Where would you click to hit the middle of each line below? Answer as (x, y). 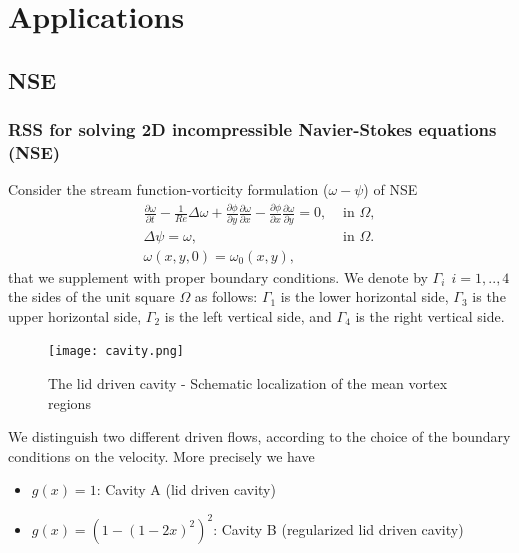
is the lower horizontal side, (364, 296)
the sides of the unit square (91, 296)
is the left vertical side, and (248, 315)
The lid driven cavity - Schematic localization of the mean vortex (248, 383)
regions (69, 402)
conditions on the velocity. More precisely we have (161, 455)
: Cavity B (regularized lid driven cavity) (338, 528)
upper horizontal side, (75, 315)
